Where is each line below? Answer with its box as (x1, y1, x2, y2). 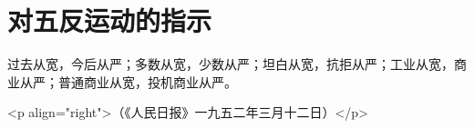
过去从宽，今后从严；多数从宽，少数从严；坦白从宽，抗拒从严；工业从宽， (7, 54, 454, 74)
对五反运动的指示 (7, 2, 212, 39)
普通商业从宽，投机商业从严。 (57, 72, 237, 91)
